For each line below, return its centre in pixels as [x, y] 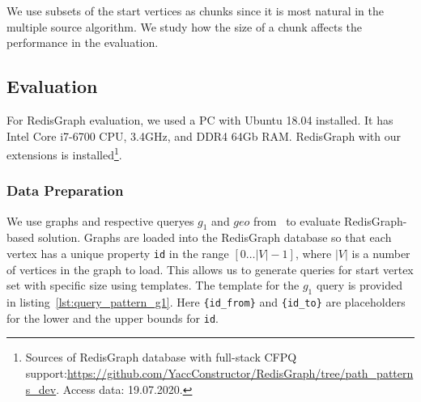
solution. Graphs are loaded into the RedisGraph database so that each [215, 237]
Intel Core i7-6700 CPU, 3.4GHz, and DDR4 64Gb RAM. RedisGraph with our [204, 135]
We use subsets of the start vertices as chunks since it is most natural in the [196, 11]
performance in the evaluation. [83, 42]
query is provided [359, 285]
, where [313, 254]
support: [46, 372]
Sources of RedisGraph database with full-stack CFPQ [161, 357]
